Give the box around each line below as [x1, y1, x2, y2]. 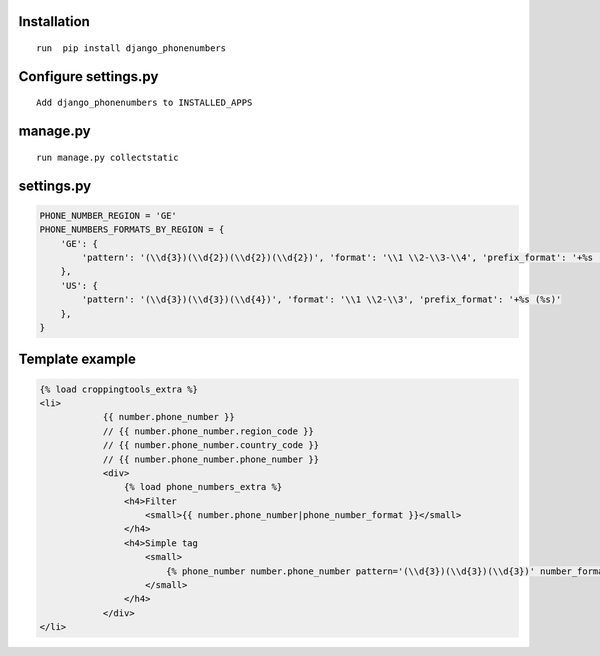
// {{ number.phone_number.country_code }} [102, 440, 320, 451]
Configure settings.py [18, 68, 159, 85]
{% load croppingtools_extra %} [39, 383, 199, 395]
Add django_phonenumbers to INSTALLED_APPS [36, 97, 253, 109]
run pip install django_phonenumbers [36, 43, 227, 54]
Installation [18, 13, 90, 30]
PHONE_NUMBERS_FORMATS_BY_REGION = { [39, 224, 225, 235]
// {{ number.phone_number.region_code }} [102, 425, 314, 437]
